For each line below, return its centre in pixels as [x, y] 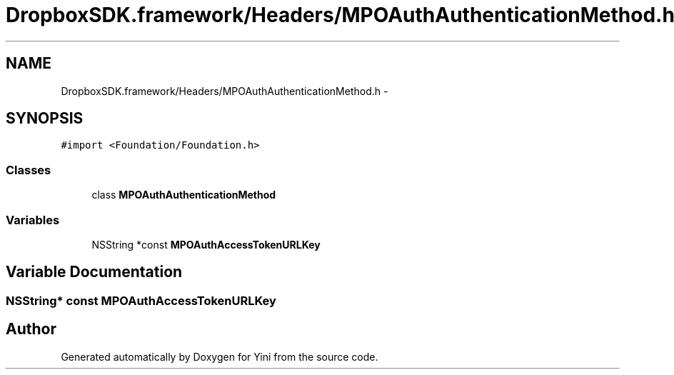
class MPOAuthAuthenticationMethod [184, 195]
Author [31, 329]
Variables [33, 220]
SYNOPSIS [45, 119]
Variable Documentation [94, 272]
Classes [29, 170]
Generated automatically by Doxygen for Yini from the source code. [220, 356]
